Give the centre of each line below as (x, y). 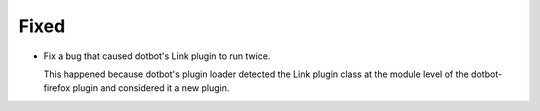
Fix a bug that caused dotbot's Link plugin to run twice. (157, 56)
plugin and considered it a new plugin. (151, 88)
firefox (57, 88)
